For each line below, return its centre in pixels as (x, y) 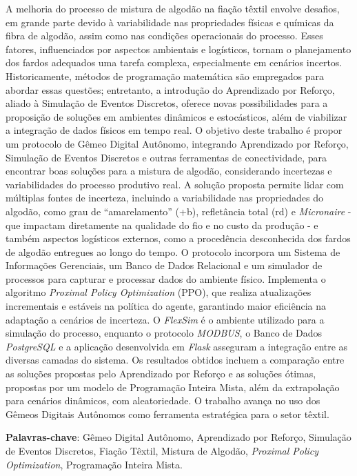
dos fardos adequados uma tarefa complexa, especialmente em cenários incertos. (174, 62)
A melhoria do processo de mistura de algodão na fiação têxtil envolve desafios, (173, 8)
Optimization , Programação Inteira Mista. (94, 464)
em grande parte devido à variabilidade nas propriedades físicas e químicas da (170, 22)
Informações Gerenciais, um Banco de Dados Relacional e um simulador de (164, 265)
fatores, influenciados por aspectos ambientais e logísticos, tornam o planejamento (178, 49)
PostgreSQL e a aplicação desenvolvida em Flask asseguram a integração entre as (177, 346)
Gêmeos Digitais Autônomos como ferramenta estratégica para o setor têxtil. (167, 414)
